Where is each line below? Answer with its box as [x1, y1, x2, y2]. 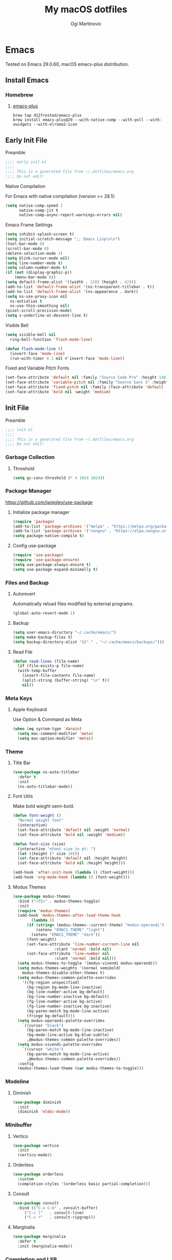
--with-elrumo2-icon [33, 122, 78, 127]
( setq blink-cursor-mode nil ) [5, 255, 70, 261]
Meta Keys [5, 695, 33, 702]
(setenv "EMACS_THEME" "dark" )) [31, 932, 100, 937]
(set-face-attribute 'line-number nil [26, 951, 110, 956]
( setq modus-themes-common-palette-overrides [17, 975, 116, 980]
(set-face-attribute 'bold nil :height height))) [17, 861, 125, 866]
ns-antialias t [10, 299, 42, 304]
